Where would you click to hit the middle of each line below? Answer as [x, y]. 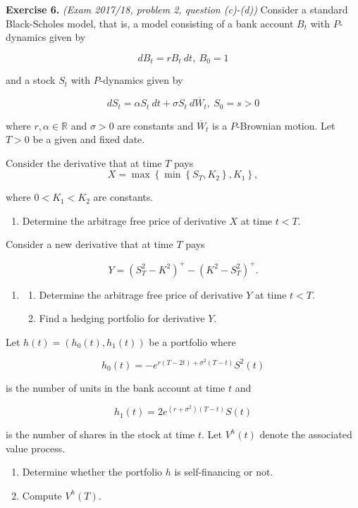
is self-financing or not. [224, 472]
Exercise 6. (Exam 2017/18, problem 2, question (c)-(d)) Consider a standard [177, 9]
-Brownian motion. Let [286, 125]
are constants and [155, 125]
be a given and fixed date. [89, 139]
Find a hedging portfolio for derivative [122, 318]
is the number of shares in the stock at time [100, 434]
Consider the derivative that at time [84, 162]
